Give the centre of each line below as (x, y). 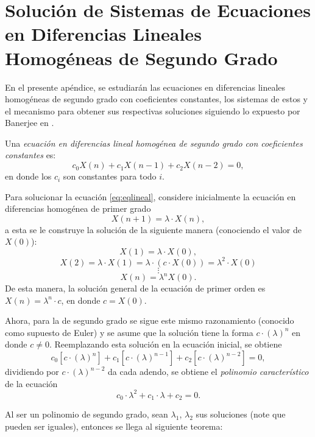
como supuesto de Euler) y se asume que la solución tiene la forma (129, 332)
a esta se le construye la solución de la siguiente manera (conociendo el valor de (153, 229)
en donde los (28, 176)
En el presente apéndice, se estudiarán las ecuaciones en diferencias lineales (145, 87)
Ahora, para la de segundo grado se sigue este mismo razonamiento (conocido (150, 320)
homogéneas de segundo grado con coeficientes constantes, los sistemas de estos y (156, 99)
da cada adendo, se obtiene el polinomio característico (208, 371)
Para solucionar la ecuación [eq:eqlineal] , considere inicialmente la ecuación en (150, 196)
